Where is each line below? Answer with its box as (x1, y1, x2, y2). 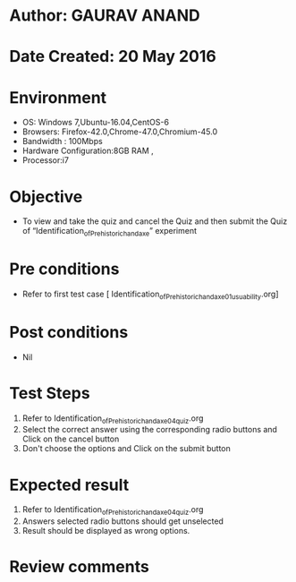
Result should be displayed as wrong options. (21, 526, 190, 536)
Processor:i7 (21, 155, 70, 166)
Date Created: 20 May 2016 (9, 47, 216, 67)
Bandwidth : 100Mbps (21, 136, 103, 147)
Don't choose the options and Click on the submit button (21, 443, 231, 454)
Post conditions (9, 321, 129, 342)
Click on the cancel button (21, 433, 120, 444)
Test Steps (9, 382, 91, 403)
